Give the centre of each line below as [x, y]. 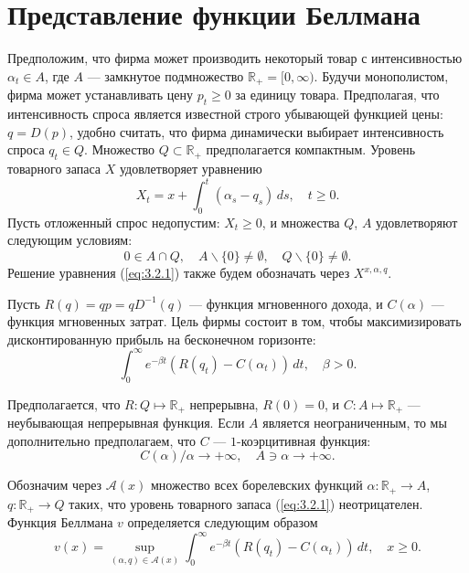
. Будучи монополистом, [381, 75]
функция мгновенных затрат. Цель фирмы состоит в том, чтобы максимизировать [234, 321]
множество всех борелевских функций [256, 485]
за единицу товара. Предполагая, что [337, 95]
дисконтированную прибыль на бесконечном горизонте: [162, 339]
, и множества [301, 222]
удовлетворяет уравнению [191, 168]
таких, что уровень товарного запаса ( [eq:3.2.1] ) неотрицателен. [246, 503]
